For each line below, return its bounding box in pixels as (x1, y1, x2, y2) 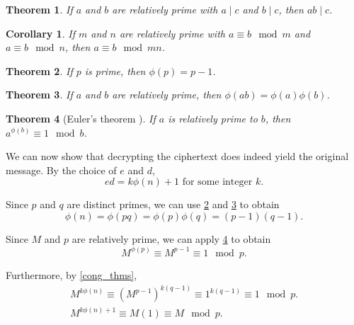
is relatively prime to (168, 110, 258, 125)
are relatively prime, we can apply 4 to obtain (72, 231, 271, 246)
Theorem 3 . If (6, 87, 73, 102)
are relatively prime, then (112, 87, 222, 102)
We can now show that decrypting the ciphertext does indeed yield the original (6, 149, 349, 164)
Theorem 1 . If (6, 2, 73, 16)
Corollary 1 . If (6, 25, 75, 40)
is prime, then (84, 63, 146, 78)
